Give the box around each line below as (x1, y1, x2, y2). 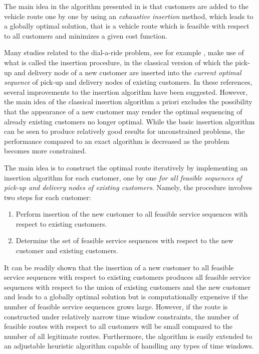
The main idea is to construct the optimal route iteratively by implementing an (4, 162, 248, 172)
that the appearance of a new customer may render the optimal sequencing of (4, 106, 242, 116)
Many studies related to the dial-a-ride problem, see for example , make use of (4, 47, 244, 58)
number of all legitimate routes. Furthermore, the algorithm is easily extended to (4, 330, 252, 341)
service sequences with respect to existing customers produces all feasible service (4, 272, 251, 282)
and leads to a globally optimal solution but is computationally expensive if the (4, 291, 248, 302)
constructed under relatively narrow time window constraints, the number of (4, 311, 238, 321)
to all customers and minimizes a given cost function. (4, 30, 167, 41)
